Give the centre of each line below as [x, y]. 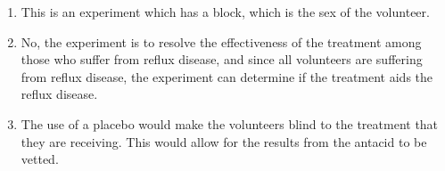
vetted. [40, 159]
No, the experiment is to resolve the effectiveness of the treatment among [221, 41]
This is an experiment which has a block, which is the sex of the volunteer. [225, 12]
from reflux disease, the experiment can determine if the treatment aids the [227, 76]
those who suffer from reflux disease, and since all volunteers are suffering [222, 59]
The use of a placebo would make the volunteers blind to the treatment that [230, 123]
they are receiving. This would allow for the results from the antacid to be [224, 141]
